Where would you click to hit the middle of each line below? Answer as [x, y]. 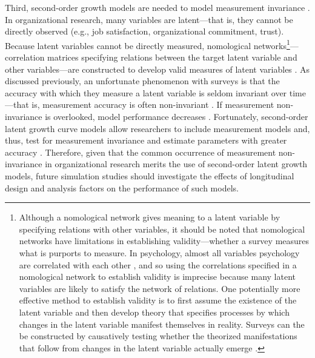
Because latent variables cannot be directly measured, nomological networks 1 [148, 44]
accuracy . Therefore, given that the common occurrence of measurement [141, 152]
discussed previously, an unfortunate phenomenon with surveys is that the [142, 81]
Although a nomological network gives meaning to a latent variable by [150, 217]
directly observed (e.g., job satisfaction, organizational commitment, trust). [144, 31]
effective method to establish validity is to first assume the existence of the [158, 300]
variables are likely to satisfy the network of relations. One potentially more [160, 288]
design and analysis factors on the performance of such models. [122, 187]
